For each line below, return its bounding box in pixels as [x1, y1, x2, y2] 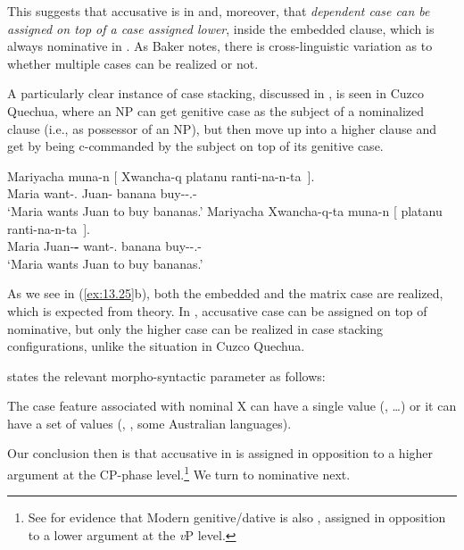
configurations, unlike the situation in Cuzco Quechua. [7, 337, 305, 355]
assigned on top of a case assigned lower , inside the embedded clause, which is [7, 19, 435, 37]
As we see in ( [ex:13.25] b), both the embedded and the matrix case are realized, [7, 284, 443, 303]
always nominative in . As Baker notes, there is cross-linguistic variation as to [7, 37, 433, 55]
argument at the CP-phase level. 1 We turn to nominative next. [7, 462, 351, 483]
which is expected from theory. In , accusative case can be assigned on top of [7, 301, 427, 320]
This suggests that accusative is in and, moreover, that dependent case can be [7, 2, 430, 20]
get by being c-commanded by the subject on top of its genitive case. [7, 137, 384, 155]
